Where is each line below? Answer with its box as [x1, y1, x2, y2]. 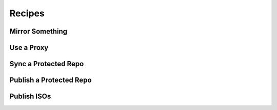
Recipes [9, 8, 45, 19]
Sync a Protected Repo [9, 60, 84, 68]
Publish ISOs [9, 92, 51, 101]
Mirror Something [9, 27, 68, 36]
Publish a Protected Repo [9, 76, 92, 85]
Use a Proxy [9, 43, 49, 52]
